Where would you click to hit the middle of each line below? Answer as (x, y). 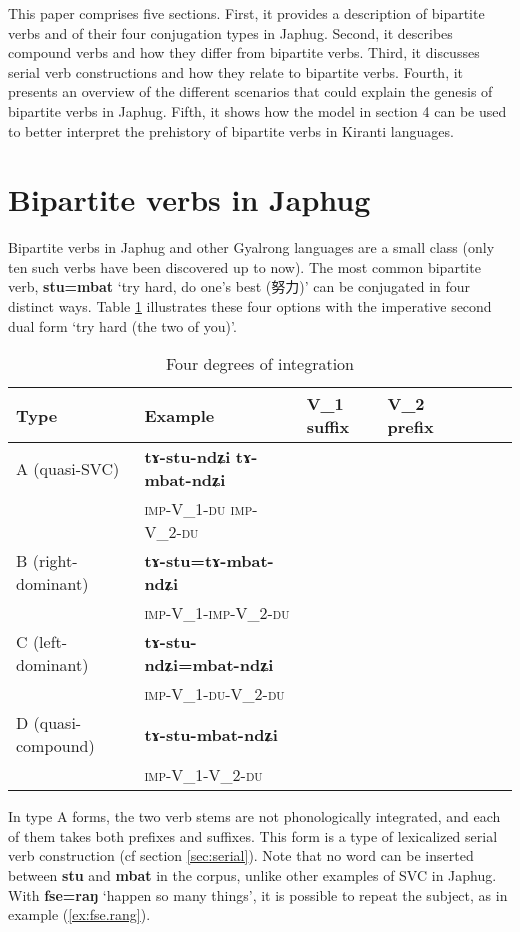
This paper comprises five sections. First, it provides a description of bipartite (246, 13)
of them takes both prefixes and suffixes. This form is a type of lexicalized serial (253, 835)
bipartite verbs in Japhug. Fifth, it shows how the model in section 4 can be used (257, 110)
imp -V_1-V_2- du (203, 775)
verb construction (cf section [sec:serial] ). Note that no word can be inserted (241, 855)
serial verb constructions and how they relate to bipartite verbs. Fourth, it (236, 71)
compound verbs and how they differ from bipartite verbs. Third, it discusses (244, 52)
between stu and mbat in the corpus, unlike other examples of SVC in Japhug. (252, 875)
